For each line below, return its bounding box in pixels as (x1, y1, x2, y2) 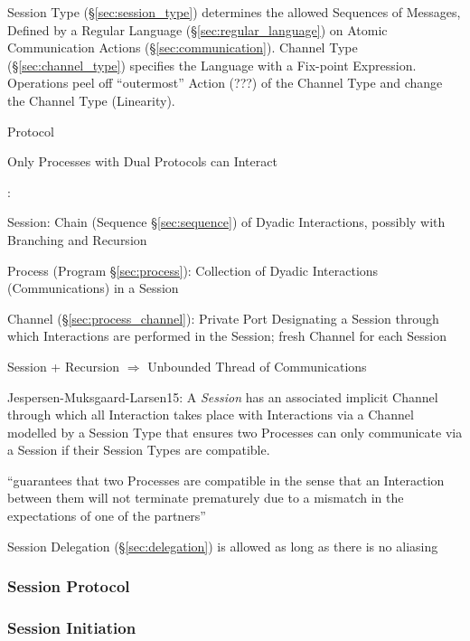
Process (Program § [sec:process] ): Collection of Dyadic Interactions (7, 260, 379, 279)
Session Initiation (7, 617, 136, 639)
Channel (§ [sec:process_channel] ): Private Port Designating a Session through (7, 308, 439, 327)
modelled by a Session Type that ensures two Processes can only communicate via (7, 422, 463, 441)
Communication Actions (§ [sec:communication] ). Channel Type (7, 38, 358, 57)
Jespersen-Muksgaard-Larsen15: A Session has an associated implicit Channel (7, 387, 438, 406)
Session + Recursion (7, 356, 120, 375)
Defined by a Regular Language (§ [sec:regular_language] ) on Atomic (7, 20, 388, 39)
